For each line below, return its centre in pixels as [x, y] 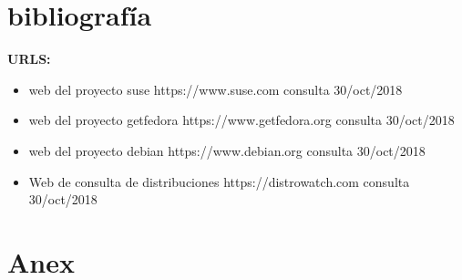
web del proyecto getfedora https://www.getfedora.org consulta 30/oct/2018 [241, 120]
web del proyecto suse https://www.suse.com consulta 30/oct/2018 [216, 89]
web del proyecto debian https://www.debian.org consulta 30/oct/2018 [227, 150]
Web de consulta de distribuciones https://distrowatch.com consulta [219, 181]
